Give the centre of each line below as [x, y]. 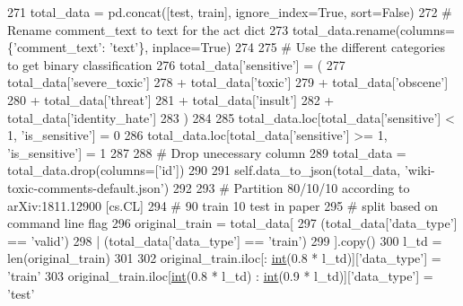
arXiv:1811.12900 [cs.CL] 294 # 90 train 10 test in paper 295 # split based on [223, 205]
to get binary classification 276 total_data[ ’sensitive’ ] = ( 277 [176, 64]
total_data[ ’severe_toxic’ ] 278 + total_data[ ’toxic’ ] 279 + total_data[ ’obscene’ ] [228, 82]
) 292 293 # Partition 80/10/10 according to [287, 187]
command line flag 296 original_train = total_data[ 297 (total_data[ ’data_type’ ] [232, 223]
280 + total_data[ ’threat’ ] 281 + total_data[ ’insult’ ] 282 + [171, 99]
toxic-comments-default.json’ [86, 187]
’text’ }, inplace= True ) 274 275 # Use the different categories [277, 47]
